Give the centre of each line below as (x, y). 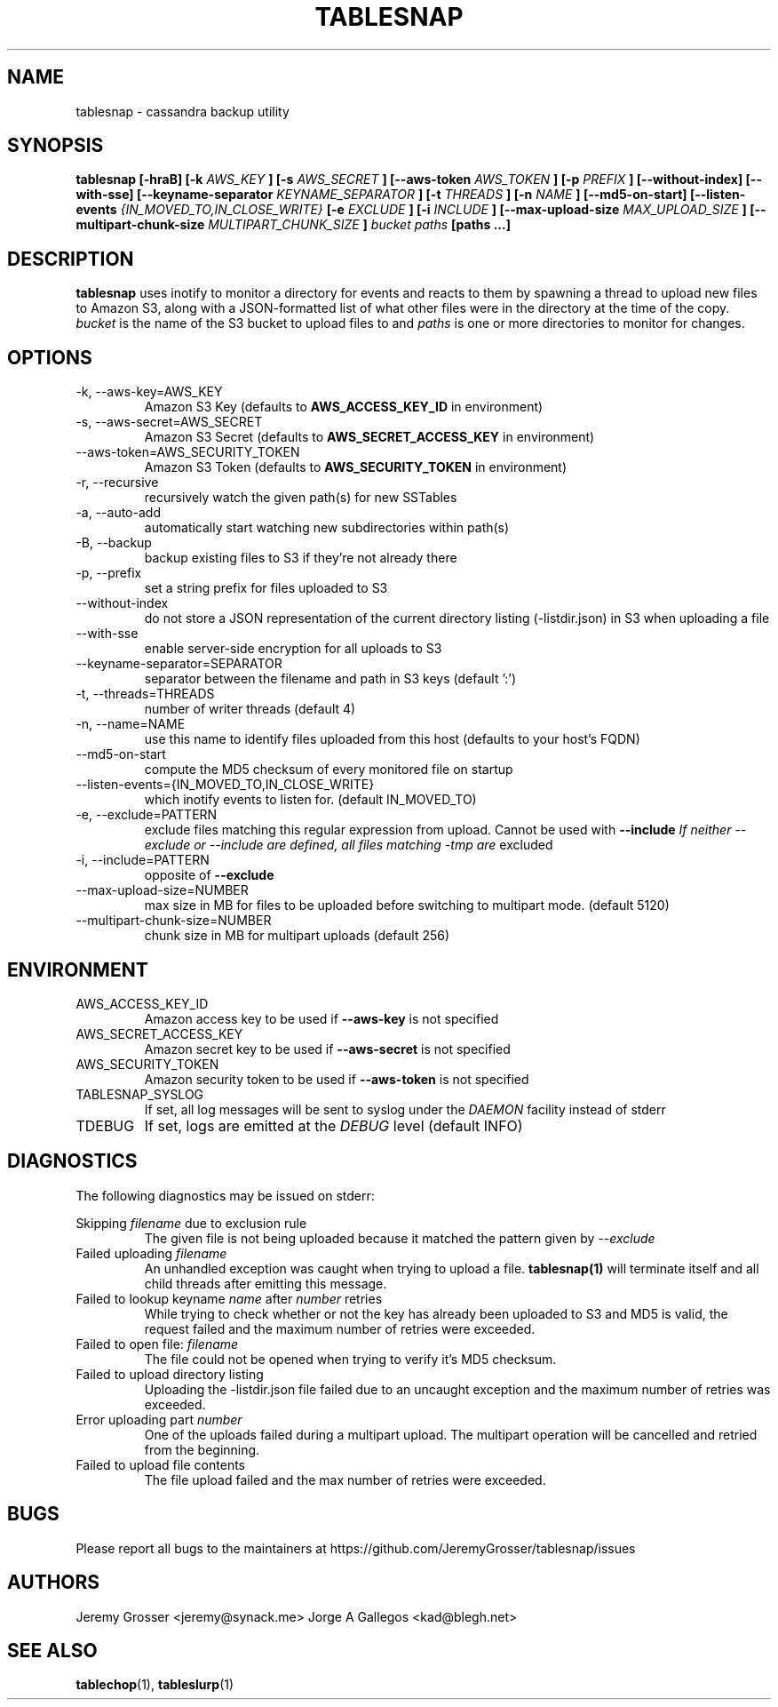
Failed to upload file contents (160, 1464)
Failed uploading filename (151, 1253)
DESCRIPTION (71, 259)
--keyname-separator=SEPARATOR (179, 664)
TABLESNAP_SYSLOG (140, 1094)
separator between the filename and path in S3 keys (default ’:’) (330, 679)
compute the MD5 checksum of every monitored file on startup (329, 770)
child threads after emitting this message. (266, 1283)
